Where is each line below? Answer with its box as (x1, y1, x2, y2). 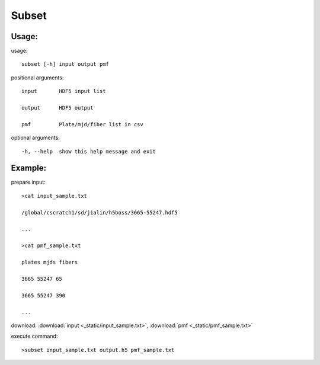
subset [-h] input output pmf (21, 61, 110, 68)
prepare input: (11, 178, 46, 186)
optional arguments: (11, 134, 60, 142)
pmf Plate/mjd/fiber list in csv (21, 121, 143, 127)
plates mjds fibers (21, 259, 78, 265)
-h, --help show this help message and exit (21, 148, 156, 155)
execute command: (11, 332, 58, 340)
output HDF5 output (21, 104, 94, 111)
